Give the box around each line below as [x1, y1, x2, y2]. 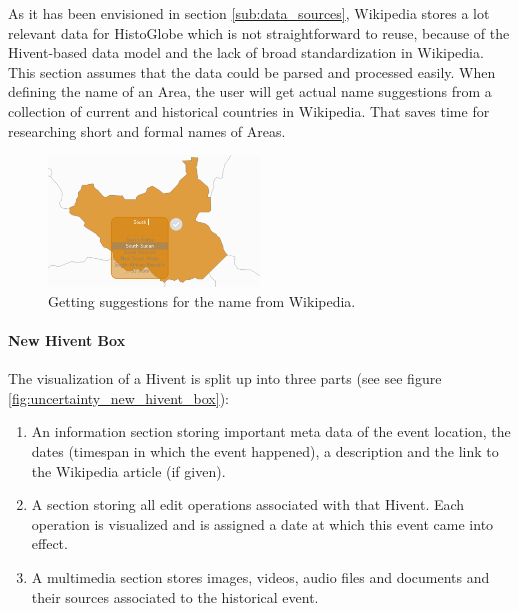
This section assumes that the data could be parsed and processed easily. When [8, 61, 496, 82]
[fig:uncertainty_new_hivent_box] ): [8, 387, 229, 408]
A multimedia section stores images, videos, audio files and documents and [31, 566, 490, 587]
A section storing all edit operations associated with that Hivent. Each [31, 494, 465, 515]
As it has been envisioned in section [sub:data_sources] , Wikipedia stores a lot [8, 3, 490, 23]
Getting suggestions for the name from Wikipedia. [48, 290, 356, 311]
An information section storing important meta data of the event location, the [31, 421, 511, 442]
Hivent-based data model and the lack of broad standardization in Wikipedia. [8, 42, 484, 63]
